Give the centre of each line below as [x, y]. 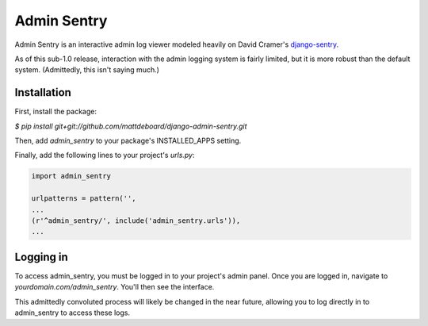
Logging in [42, 257]
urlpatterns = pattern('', [84, 199]
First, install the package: [55, 112]
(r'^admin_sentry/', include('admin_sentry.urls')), [136, 221]
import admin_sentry [71, 176]
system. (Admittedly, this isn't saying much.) [87, 70]
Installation [43, 92]
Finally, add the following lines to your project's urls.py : [105, 155]
